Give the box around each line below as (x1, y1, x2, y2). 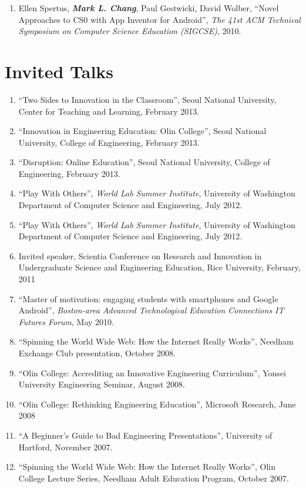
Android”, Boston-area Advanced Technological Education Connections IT (18, 304, 284, 316)
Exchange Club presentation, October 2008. (18, 347, 176, 359)
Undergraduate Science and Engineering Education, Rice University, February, (18, 261, 301, 273)
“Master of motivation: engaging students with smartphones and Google (18, 292, 278, 305)
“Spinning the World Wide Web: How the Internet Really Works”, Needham (18, 335, 294, 347)
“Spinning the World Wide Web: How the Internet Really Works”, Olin (18, 460, 275, 473)
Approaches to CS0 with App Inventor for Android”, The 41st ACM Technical (18, 13, 301, 25)
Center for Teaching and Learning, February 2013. (18, 105, 200, 117)
